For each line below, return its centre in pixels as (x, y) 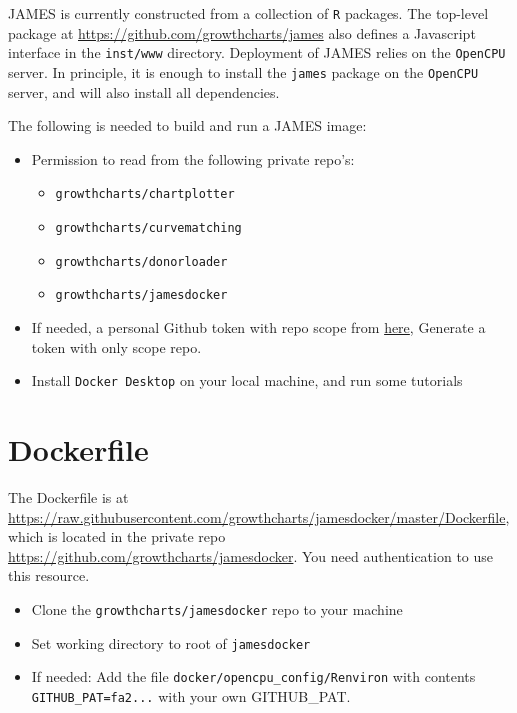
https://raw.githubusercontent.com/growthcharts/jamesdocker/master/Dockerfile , (259, 516)
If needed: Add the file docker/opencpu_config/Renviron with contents (253, 676)
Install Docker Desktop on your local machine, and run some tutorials (247, 380)
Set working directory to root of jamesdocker (171, 642)
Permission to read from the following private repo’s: (193, 158)
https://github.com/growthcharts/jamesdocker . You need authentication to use (251, 555)
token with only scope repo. (116, 346)
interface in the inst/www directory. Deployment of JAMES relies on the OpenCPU (257, 52)
